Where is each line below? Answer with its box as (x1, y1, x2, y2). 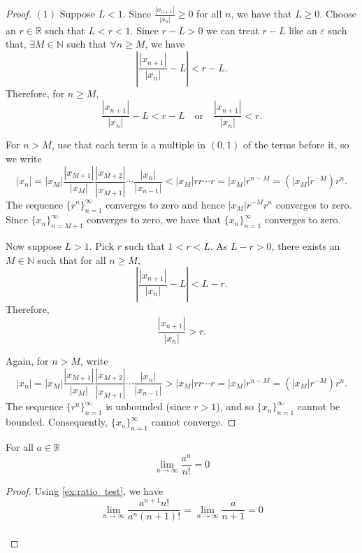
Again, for (6, 353, 49, 367)
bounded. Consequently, (6, 414, 108, 429)
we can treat (206, 22, 259, 37)
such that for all (37, 252, 106, 267)
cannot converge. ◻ (151, 414, 236, 429)
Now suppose (6, 239, 61, 253)
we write (6, 151, 42, 166)
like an (289, 22, 317, 37)
